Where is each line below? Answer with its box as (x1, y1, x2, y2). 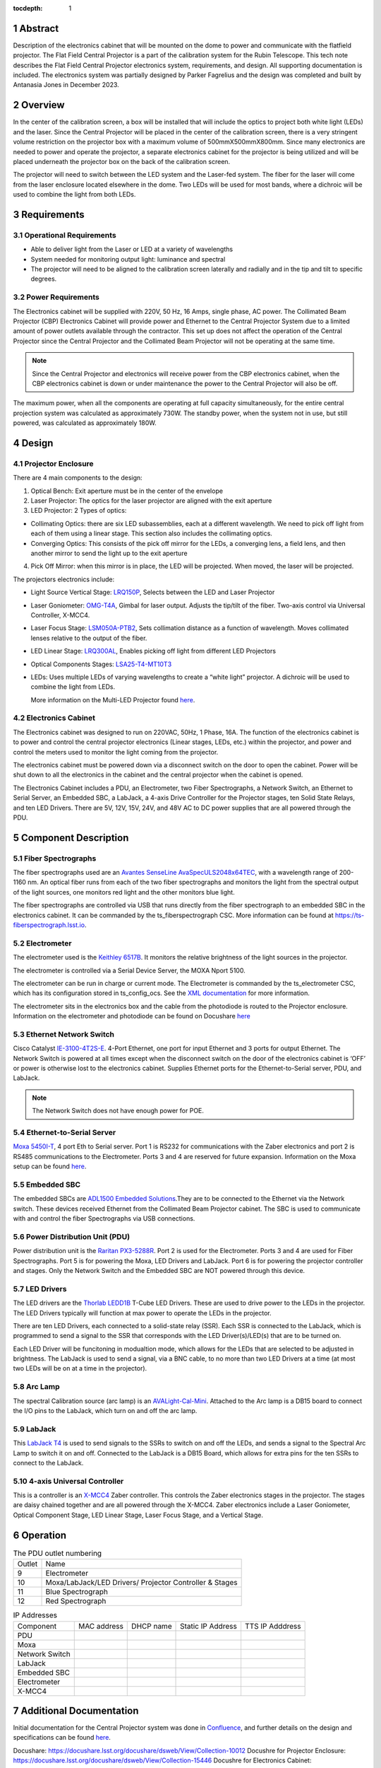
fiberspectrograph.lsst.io (13, 921, 85, 929)
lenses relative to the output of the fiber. (30, 634, 147, 642)
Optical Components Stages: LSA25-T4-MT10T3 (30, 660, 172, 668)
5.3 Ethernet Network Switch (13, 1029, 115, 1039)
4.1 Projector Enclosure (13, 458, 95, 468)
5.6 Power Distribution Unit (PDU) (13, 1231, 131, 1241)
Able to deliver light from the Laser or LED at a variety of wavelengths (30, 245, 233, 254)
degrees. (30, 274, 57, 283)
